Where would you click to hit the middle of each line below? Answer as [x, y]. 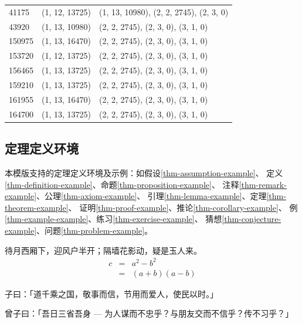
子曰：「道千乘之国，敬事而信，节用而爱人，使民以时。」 [111, 293]
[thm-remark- [263, 184]
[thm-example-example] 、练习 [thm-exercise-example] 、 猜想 [113, 219]
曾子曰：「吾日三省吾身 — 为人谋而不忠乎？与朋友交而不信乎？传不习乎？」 [149, 313]
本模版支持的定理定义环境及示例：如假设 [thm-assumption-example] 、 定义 [144, 172]
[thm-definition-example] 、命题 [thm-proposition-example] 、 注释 [122, 184]
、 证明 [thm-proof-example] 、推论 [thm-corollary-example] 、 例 [183, 207]
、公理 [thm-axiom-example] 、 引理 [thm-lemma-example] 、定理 [152, 196]
